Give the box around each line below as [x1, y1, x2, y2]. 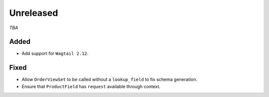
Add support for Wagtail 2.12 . [21, 50, 89, 56]
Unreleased [9, 7, 58, 18]
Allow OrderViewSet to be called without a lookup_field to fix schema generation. [21, 77, 198, 83]
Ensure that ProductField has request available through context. [21, 83, 161, 89]
